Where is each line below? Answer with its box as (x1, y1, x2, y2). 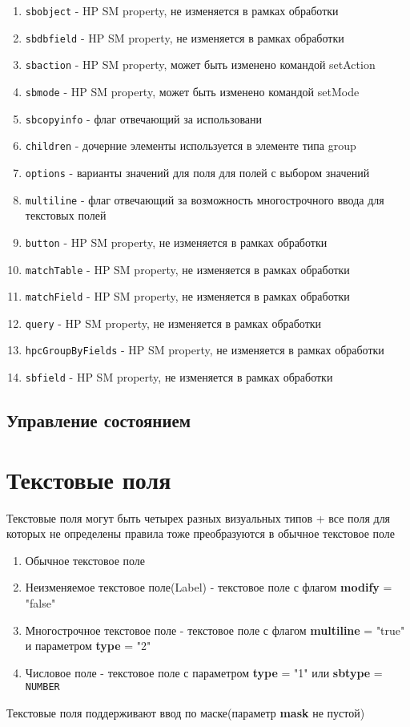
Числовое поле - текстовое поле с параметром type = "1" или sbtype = (25, 664, 383, 681)
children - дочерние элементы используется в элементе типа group (25, 137, 356, 154)
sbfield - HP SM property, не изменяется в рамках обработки (25, 369, 333, 386)
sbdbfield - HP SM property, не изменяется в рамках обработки (25, 29, 344, 46)
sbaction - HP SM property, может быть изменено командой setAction (25, 56, 376, 73)
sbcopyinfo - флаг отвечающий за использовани (25, 110, 263, 127)
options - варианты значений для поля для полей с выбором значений (25, 164, 370, 180)
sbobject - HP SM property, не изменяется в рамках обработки (25, 2, 339, 18)
